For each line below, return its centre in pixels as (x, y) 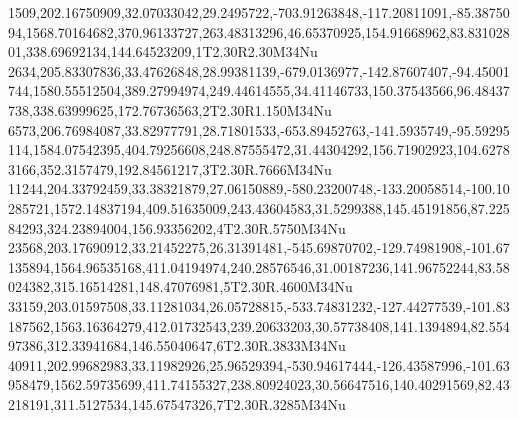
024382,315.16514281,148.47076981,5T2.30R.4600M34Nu (180, 286)
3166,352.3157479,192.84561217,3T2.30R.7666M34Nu (170, 168)
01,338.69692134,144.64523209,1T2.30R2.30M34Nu (163, 51)
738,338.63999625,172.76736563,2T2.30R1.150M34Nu (170, 109)
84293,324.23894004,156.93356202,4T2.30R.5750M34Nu (177, 227)
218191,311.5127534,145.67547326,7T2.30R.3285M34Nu (177, 403)
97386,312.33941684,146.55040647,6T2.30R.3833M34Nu (177, 345)
